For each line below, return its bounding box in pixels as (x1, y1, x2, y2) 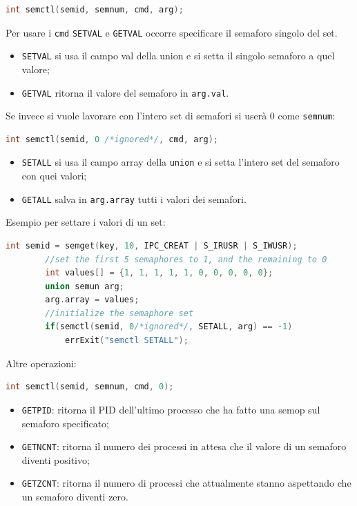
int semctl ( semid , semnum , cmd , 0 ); (6, 382, 174, 392)
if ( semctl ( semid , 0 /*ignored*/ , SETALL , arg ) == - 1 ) (45, 322, 293, 332)
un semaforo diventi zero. (21, 489, 128, 503)
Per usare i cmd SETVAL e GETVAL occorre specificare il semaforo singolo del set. (6, 25, 338, 39)
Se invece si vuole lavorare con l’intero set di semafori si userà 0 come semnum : (6, 108, 336, 123)
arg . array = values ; (45, 295, 139, 305)
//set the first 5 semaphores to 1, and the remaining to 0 (45, 254, 327, 264)
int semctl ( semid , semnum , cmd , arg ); (6, 5, 184, 14)
